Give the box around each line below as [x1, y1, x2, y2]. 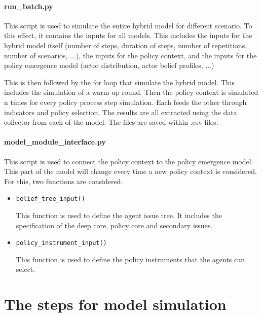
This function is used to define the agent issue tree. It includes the [16, 209, 222, 220]
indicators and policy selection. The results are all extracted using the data [4, 107, 237, 117]
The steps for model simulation [4, 294, 227, 314]
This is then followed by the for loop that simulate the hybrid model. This [4, 77, 235, 87]
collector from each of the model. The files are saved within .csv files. [4, 117, 218, 127]
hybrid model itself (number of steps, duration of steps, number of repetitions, [4, 40, 247, 50]
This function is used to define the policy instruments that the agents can [16, 254, 245, 264]
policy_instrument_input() [16, 239, 107, 247]
